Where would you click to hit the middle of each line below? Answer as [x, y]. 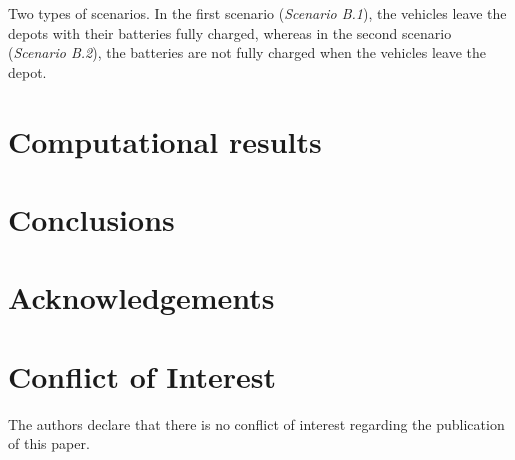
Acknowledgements [141, 297]
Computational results [165, 140]
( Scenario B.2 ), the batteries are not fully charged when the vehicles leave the [247, 52]
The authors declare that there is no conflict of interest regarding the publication [256, 423]
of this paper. [49, 443]
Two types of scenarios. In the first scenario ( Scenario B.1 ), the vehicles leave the [257, 13]
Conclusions [91, 218]
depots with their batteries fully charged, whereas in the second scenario [230, 32]
